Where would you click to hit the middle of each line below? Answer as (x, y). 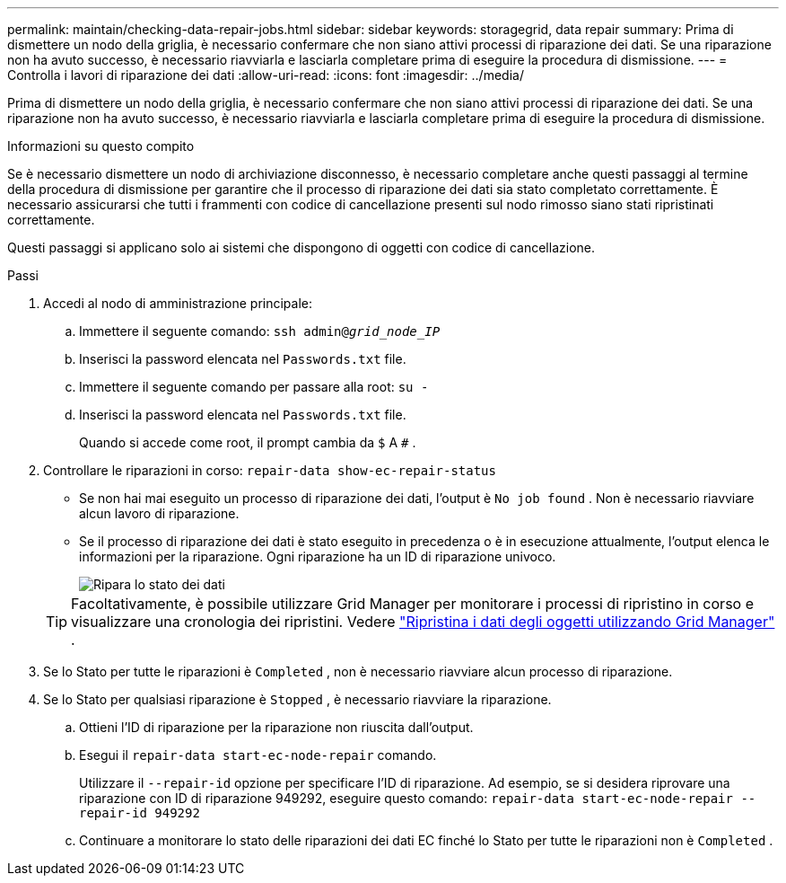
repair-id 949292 (140, 813)
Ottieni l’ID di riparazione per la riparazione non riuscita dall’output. (276, 727)
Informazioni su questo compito (101, 146)
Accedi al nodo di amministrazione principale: (178, 303)
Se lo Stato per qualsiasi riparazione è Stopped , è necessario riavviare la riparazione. (297, 699)
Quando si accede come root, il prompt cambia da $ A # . (248, 442)
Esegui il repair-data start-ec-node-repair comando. (258, 755)
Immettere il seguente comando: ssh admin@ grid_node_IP (260, 331)
